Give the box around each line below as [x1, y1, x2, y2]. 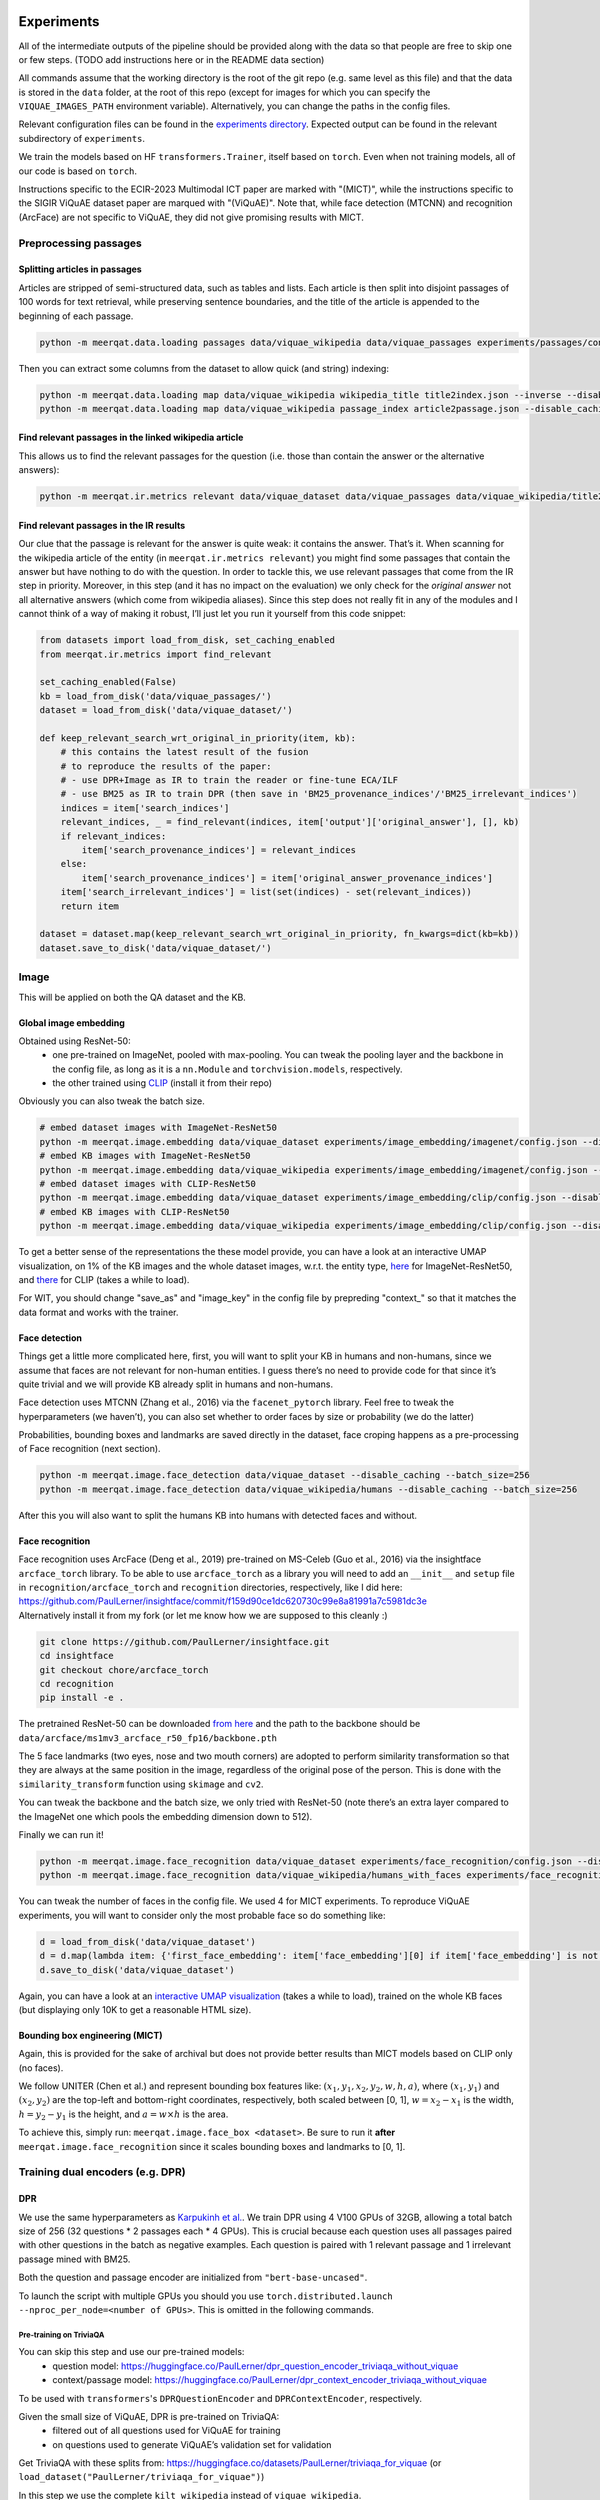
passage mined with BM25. [18, 2253, 131, 2265]
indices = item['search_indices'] [60, 802, 230, 814]
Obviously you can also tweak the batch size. [18, 1095, 205, 1107]
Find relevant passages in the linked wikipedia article [18, 431, 244, 444]
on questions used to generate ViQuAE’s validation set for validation [52, 2438, 332, 2450]
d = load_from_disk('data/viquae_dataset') [39, 1936, 257, 1947]
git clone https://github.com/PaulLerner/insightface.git [39, 1636, 330, 1647]
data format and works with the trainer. [18, 1306, 179, 1318]
